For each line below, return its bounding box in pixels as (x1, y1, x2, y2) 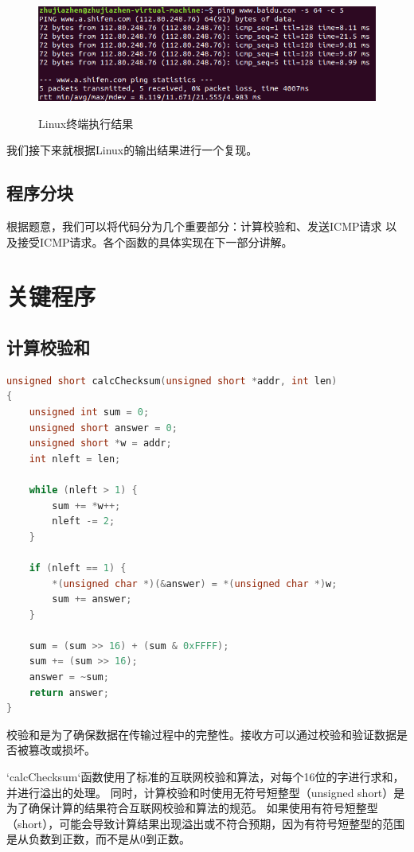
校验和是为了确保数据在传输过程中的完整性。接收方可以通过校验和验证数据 (6, 726, 396, 742)
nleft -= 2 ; (52, 515, 115, 527)
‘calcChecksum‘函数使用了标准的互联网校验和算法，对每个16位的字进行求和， (6, 768, 404, 785)
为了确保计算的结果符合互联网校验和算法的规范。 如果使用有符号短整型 (6, 799, 378, 816)
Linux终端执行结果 (38, 115, 134, 131)
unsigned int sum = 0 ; (29, 406, 150, 418)
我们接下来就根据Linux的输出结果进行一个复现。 (6, 142, 258, 158)
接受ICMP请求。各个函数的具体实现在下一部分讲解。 (17, 233, 293, 250)
